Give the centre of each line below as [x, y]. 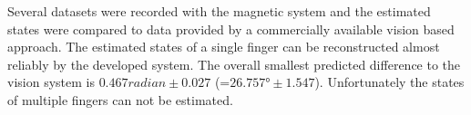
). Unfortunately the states [389, 82]
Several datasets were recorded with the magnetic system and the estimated [219, 11]
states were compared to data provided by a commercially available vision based [231, 29]
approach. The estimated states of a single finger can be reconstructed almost [224, 47]
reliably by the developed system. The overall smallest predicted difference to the [234, 64]
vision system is [51, 82]
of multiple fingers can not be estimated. [120, 99]
